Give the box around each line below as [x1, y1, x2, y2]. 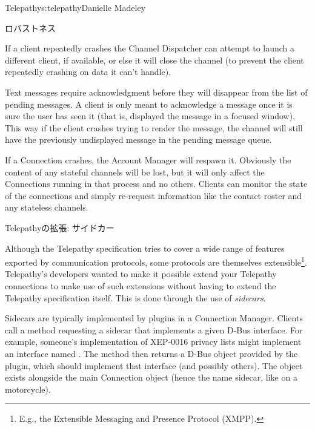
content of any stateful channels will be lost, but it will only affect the [5, 165, 265, 178]
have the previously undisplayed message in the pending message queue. [5, 133, 272, 146]
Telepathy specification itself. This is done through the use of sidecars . [5, 291, 266, 304]
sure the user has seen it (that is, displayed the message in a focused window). [5, 110, 296, 122]
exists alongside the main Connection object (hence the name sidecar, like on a [5, 371, 297, 384]
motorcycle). [5, 382, 51, 395]
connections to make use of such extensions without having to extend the [5, 279, 276, 292]
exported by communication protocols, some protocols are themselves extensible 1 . [5, 254, 307, 268]
